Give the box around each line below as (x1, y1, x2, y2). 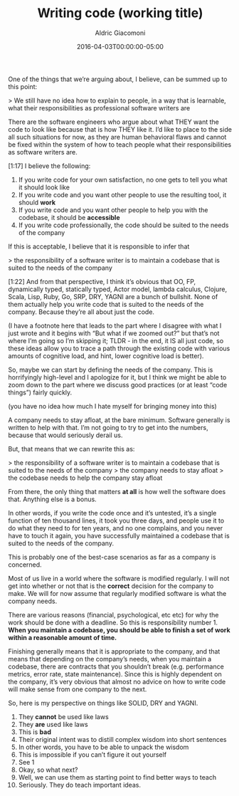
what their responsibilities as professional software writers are (8, 103, 191, 112)
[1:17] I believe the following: (8, 162, 91, 170)
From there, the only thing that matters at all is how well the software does (8, 487, 226, 496)
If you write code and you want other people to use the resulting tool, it (18, 190, 227, 199)
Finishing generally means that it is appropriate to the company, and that (8, 646, 221, 656)
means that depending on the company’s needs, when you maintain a (8, 654, 212, 663)
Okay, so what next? (18, 765, 78, 774)
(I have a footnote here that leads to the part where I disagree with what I (8, 321, 222, 330)
